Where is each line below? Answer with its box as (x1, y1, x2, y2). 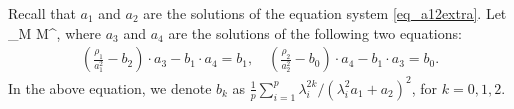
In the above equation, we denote (8, 77, 212, 98)
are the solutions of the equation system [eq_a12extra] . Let (143, 3, 507, 23)
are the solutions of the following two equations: (168, 22, 462, 43)
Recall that (8, 3, 76, 23)
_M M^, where (8, 22, 101, 43)
